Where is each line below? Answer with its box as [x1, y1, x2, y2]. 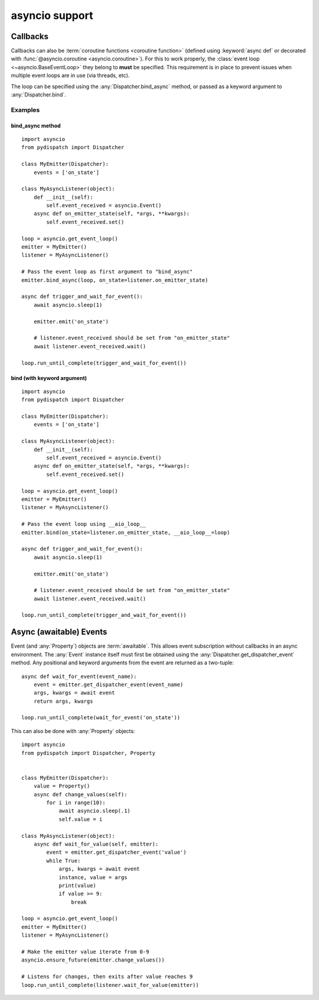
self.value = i [58, 816, 103, 822]
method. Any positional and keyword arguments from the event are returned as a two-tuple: [11, 659, 234, 666]
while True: [46, 857, 81, 864]
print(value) [58, 882, 97, 889]
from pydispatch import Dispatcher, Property [21, 750, 156, 756]
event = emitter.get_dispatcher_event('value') [46, 849, 187, 856]
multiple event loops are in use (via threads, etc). [11, 72, 130, 79]
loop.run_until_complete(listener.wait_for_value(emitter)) [21, 982, 199, 988]
